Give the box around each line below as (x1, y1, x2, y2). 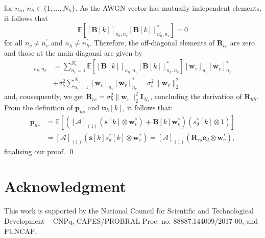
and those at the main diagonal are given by (4, 47, 142, 58)
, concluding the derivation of (150, 91, 242, 102)
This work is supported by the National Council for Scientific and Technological (4, 205, 254, 216)
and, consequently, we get (4, 91, 84, 102)
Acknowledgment (4, 176, 126, 197)
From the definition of (4, 102, 73, 112)
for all (4, 37, 23, 48)
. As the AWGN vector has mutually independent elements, (75, 3, 262, 13)
